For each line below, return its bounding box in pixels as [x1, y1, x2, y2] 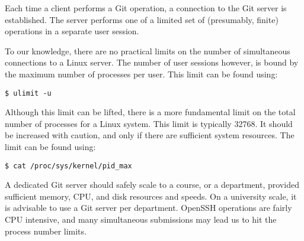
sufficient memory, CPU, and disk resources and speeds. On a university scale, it [5, 190, 297, 202]
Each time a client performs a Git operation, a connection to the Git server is [5, 2, 287, 14]
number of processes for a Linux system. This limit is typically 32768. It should [5, 117, 293, 129]
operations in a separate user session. [5, 25, 139, 37]
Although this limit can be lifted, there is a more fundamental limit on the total [5, 106, 296, 118]
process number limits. [5, 224, 87, 237]
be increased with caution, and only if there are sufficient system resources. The [5, 129, 295, 141]
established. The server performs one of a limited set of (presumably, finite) [5, 13, 279, 25]
